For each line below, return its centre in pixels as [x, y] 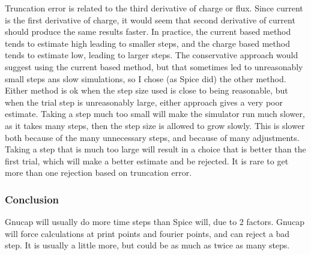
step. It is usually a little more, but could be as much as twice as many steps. [147, 245]
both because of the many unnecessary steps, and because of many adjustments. [152, 137]
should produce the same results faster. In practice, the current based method [148, 31]
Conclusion [32, 199]
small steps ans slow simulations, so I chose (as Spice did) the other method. [146, 78]
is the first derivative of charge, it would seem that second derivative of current [150, 19]
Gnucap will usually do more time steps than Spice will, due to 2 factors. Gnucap [155, 222]
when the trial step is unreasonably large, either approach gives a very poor [144, 102]
